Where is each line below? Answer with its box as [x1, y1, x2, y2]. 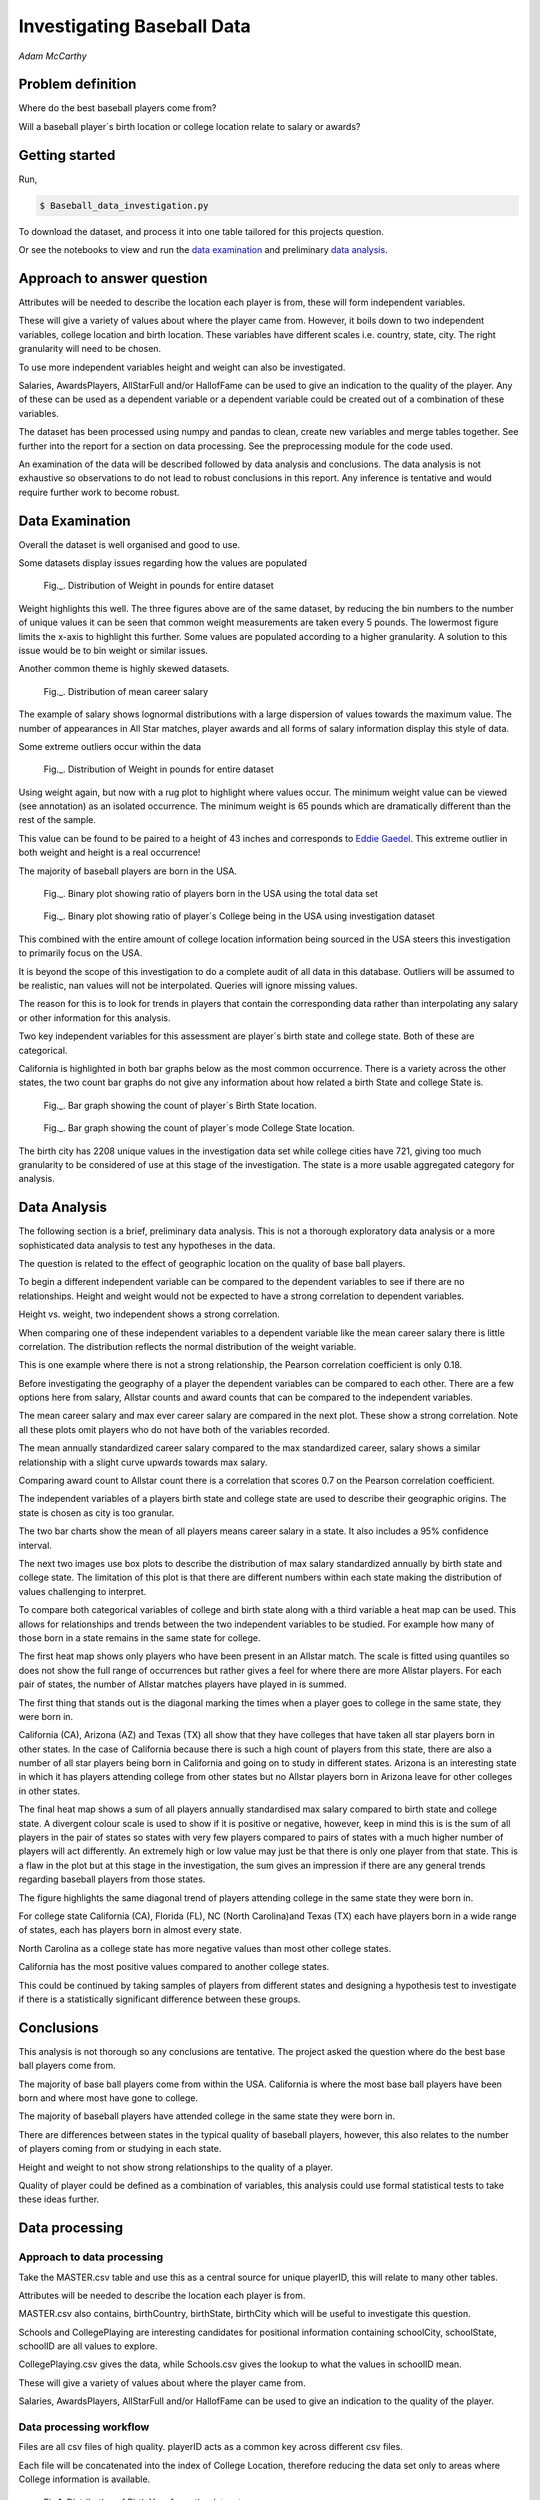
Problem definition [18, 76, 137, 93]
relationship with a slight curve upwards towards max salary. [18, 1456, 268, 1468]
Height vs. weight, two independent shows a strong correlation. [18, 1308, 280, 1320]
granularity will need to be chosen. [18, 343, 162, 355]
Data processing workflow [18, 2420, 150, 2434]
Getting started [18, 146, 116, 164]
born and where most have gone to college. [18, 2092, 199, 2104]
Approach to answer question [18, 270, 208, 287]
